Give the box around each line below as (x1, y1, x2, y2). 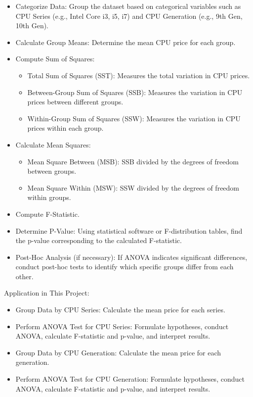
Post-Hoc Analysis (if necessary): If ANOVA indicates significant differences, (15, 251, 248, 262)
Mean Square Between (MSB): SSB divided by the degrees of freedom (27, 156, 239, 166)
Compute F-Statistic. (15, 208, 80, 219)
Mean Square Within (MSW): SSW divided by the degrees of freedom (27, 182, 240, 193)
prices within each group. (27, 123, 104, 133)
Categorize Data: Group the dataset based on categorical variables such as (15, 1, 241, 11)
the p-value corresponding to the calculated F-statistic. (15, 235, 182, 246)
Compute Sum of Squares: (15, 53, 95, 64)
